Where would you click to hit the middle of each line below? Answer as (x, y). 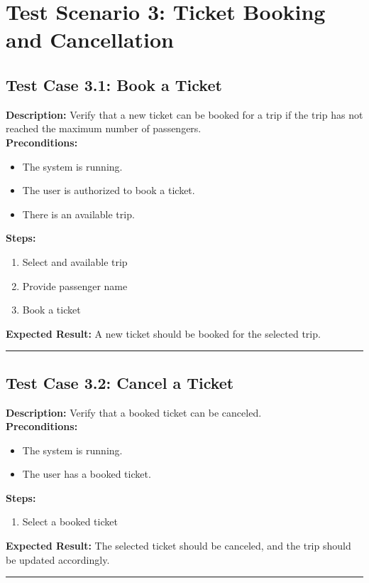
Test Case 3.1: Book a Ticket (114, 84)
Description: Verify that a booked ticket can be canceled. (134, 412)
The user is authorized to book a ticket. (109, 190)
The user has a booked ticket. (87, 474)
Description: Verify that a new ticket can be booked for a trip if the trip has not (184, 114)
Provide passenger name (75, 285)
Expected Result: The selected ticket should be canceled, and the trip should (178, 546)
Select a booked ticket (70, 522)
